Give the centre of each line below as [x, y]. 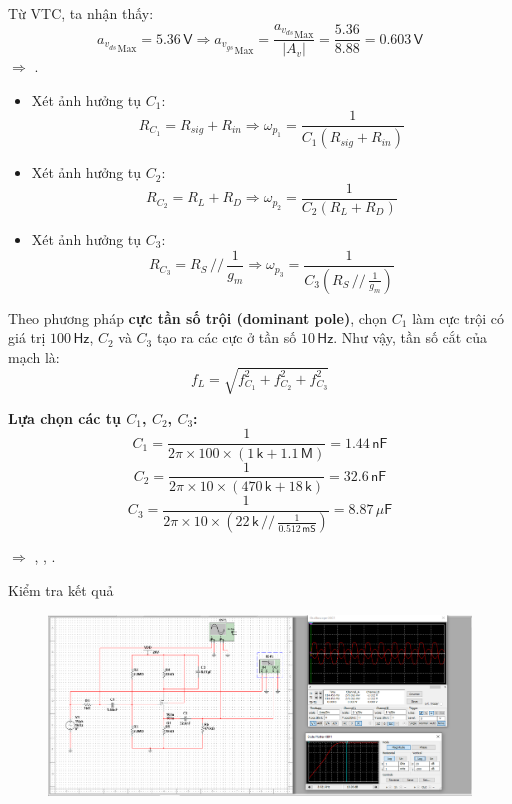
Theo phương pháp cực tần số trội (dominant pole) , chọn [198, 317]
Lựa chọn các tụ [64, 417]
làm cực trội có [458, 317]
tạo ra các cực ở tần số [226, 337]
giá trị [27, 337]
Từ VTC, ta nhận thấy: [81, 13]
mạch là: [34, 356]
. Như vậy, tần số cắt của [410, 337]
